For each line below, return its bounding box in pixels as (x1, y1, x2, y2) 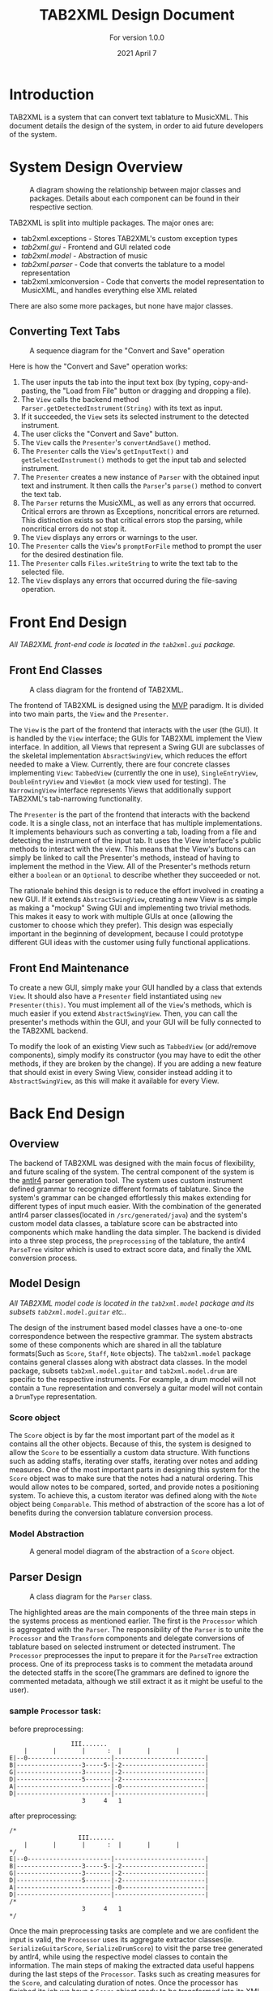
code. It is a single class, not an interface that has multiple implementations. (9, 818, 262, 828)
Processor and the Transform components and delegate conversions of (9, 1634, 245, 1643)
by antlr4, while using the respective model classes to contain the (9, 1951, 228, 1962)
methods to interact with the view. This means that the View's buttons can (9, 844, 256, 854)
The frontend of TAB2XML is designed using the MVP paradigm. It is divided (9, 701, 264, 710)
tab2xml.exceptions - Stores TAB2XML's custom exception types (20, 233, 238, 243)
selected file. (20, 567, 65, 577)
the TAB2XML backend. (9, 1026, 88, 1035)
